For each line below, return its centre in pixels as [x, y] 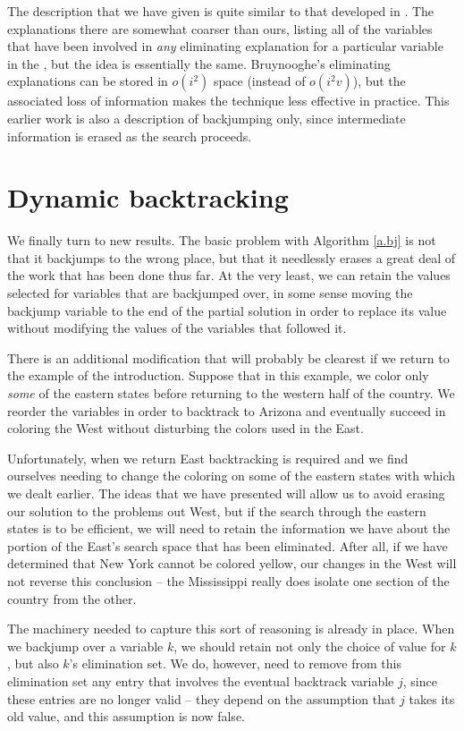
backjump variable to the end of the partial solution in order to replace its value [227, 310]
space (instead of [260, 81]
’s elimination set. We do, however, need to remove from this [235, 663]
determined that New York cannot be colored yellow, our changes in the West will [232, 563]
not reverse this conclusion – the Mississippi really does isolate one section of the [228, 580]
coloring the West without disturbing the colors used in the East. [186, 428]
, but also [33, 663]
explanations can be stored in [88, 81]
